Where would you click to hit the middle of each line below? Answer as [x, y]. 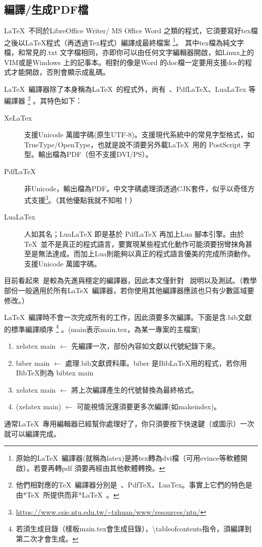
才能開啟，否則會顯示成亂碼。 [60, 72]
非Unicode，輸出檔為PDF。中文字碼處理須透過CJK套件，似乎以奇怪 [136, 188]
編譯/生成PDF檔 [46, 9]
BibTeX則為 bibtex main [55, 373]
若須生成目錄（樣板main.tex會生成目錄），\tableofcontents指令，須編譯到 [134, 529]
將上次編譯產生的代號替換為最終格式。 [135, 389]
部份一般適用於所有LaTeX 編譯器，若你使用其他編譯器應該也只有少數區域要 [129, 290]
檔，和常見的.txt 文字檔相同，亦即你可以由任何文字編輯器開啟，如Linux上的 [129, 52]
